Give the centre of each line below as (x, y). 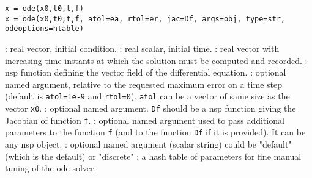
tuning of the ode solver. (51, 168)
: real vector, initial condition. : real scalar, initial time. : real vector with (142, 48)
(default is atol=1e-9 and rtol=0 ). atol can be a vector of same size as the (147, 96)
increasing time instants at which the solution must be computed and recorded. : (156, 60)
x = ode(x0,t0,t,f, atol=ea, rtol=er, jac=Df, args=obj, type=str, (145, 19)
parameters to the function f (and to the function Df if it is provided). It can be (155, 132)
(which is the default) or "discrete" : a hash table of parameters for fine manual (153, 156)
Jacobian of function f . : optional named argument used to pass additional (145, 120)
